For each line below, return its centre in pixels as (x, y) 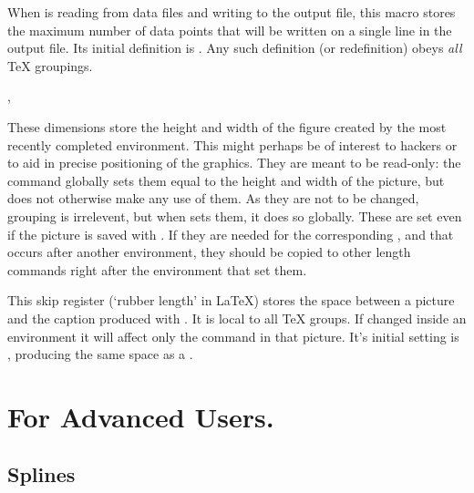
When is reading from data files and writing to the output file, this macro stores (232, 12)
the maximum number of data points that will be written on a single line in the (230, 30)
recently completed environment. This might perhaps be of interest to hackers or (232, 144)
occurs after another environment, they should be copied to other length (209, 252)
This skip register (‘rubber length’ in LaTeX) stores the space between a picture (231, 300)
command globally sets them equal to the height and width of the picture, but (226, 180)
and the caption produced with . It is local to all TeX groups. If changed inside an (237, 318)
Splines (41, 474)
